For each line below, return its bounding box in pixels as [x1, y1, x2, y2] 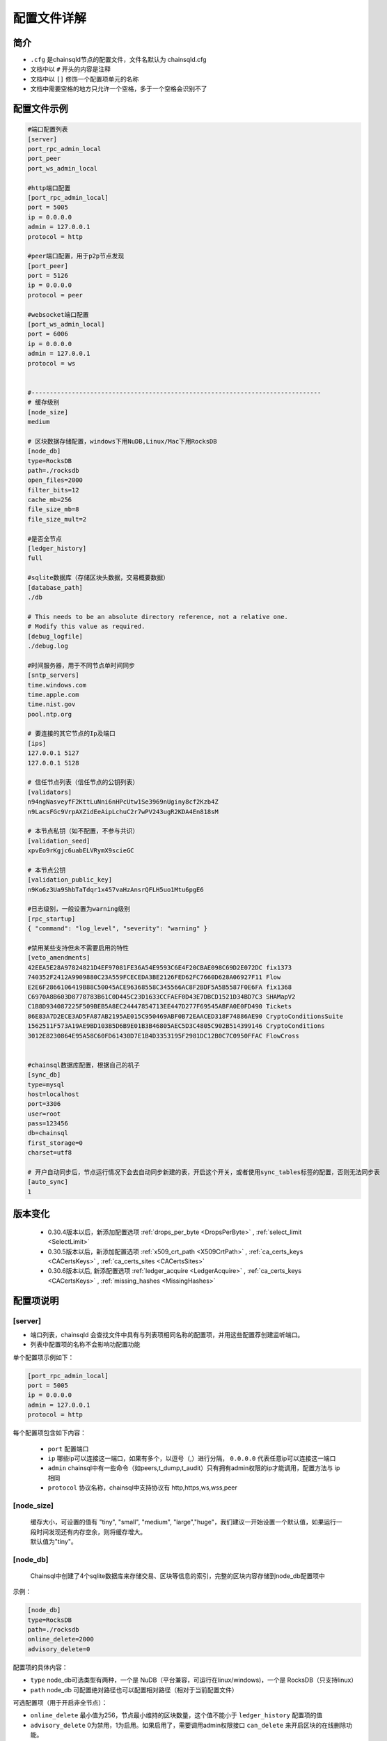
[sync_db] [27, 1071, 61, 1079]
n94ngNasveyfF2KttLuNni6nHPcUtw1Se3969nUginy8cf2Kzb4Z [27, 798, 219, 806]
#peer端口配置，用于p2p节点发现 [27, 252, 125, 260]
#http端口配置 [27, 184, 71, 192]
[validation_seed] [27, 836, 90, 845]
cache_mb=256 [27, 496, 72, 504]
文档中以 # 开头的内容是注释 [30, 65, 111, 73]
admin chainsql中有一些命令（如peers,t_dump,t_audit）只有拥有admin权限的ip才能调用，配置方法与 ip [47, 1464, 340, 1472]
